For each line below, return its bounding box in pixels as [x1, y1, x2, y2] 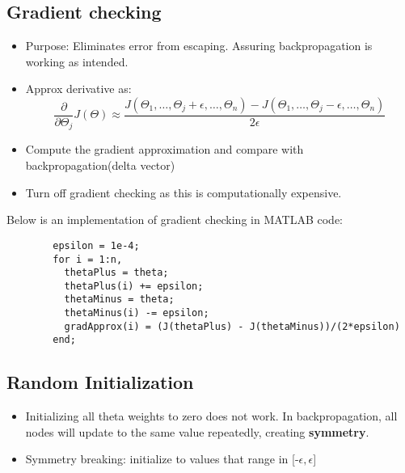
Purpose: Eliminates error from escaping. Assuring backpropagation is [25, 37, 373, 54]
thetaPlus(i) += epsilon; [64, 280, 204, 292]
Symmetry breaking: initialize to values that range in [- [25, 450, 299, 467]
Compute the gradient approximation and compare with [25, 141, 304, 158]
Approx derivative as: [25, 80, 132, 97]
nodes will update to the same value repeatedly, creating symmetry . [25, 423, 369, 440]
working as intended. [25, 53, 129, 70]
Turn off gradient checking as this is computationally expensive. [25, 184, 342, 201]
